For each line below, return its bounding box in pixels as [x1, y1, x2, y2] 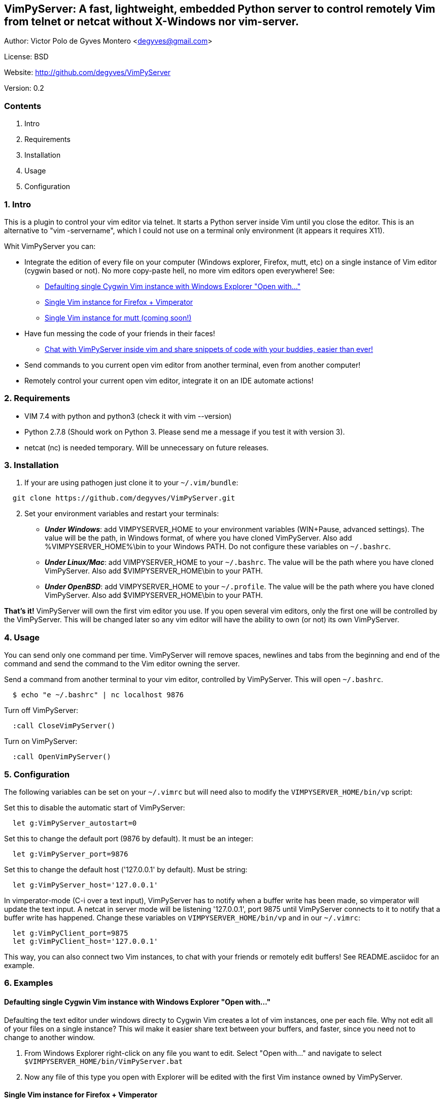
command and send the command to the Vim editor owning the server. [4, 659, 240, 668]
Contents [4, 100, 42, 111]
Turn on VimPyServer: [4, 737, 78, 746]
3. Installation [4, 460, 59, 471]
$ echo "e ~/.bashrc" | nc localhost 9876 [12, 691, 184, 699]
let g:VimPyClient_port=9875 [12, 929, 128, 937]
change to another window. [4, 1033, 95, 1042]
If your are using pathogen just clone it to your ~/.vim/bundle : [24, 478, 238, 487]
